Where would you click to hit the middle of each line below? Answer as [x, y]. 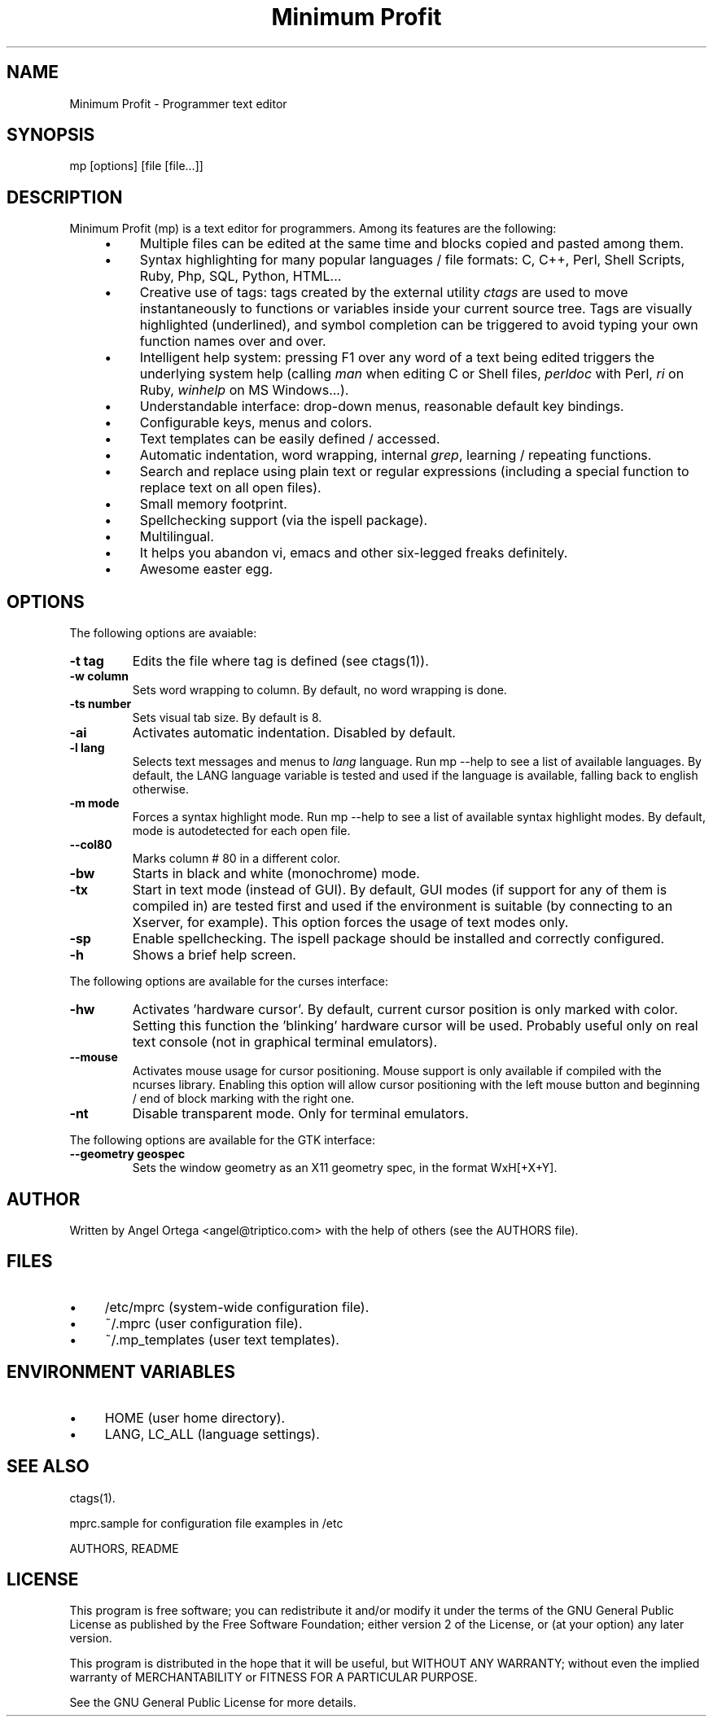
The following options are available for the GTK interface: [223, 1140]
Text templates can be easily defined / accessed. [290, 439]
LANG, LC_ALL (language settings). [212, 1434]
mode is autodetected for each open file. [241, 831]
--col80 [91, 845]
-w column [99, 676]
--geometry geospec [127, 1154]
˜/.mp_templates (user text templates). [222, 1339]
